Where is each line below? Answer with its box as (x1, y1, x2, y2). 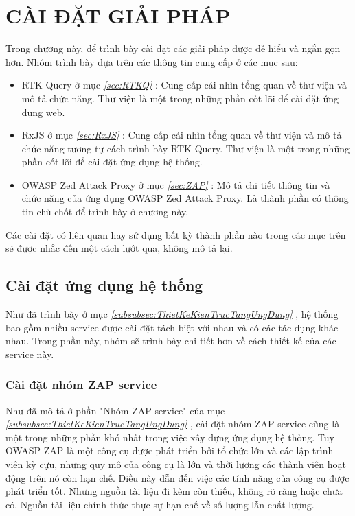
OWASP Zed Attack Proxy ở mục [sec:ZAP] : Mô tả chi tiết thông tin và (21, 177, 330, 191)
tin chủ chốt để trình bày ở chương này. (21, 204, 189, 219)
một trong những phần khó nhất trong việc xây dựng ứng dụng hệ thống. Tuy (5, 430, 334, 444)
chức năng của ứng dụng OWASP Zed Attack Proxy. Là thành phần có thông (21, 191, 349, 205)
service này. (5, 347, 54, 361)
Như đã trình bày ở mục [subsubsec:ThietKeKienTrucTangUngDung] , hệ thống (5, 307, 339, 321)
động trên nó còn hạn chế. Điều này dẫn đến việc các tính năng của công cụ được (5, 470, 350, 484)
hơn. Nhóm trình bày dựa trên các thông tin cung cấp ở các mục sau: (5, 54, 298, 69)
